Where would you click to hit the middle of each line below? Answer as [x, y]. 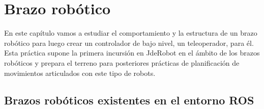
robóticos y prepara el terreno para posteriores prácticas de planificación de [122, 62]
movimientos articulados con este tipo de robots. [80, 73]
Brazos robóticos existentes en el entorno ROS [129, 100]
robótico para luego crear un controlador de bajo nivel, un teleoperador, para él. [129, 43]
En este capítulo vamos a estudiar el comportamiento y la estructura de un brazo [131, 33]
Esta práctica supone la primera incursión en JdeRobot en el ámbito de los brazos [132, 53]
